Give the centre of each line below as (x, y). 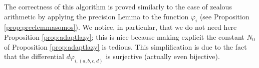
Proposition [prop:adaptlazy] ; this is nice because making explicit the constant (124, 36)
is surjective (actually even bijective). (163, 56)
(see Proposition (224, 16)
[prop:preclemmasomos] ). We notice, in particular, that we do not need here (120, 27)
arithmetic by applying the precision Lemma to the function (96, 16)
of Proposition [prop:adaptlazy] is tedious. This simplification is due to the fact (125, 46)
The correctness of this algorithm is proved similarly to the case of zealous (118, 6)
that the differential (34, 56)
